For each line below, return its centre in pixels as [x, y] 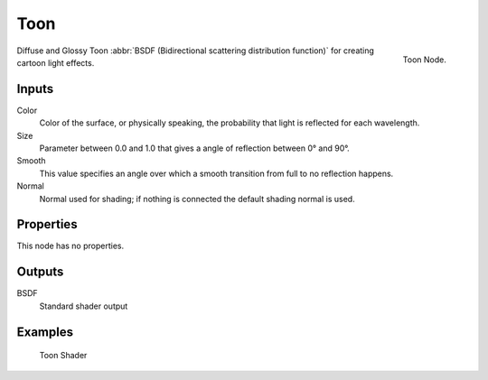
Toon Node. [424, 60]
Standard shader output [84, 306]
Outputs [40, 272]
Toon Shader [63, 356]
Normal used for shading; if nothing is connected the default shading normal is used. [197, 199]
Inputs [35, 89]
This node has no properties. [70, 246]
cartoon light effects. [56, 62]
